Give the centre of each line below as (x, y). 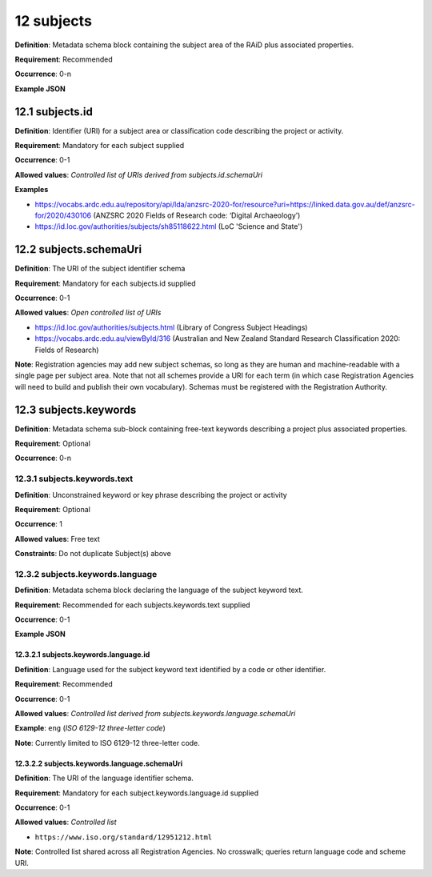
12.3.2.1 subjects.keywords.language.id (82, 655)
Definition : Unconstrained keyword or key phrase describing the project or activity (151, 495)
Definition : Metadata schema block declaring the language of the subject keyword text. (159, 590)
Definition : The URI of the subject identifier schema (100, 269)
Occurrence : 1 (39, 524)
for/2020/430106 (63, 215)
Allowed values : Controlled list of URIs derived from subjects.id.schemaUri (139, 174)
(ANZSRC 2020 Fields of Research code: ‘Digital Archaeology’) (197, 215)
